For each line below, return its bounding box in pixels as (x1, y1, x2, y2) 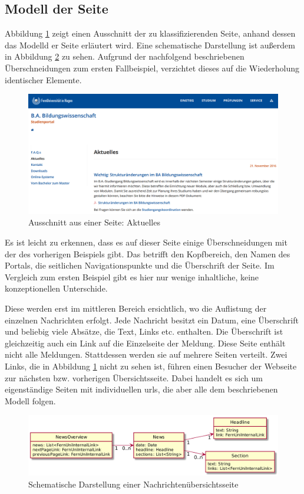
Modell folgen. (5, 394, 56, 407)
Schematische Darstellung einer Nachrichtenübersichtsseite (28, 477, 239, 490)
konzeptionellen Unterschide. (5, 282, 108, 295)
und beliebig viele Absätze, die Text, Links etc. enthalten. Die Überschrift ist (5, 325, 283, 338)
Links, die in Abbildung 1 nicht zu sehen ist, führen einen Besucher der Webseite (5, 360, 297, 372)
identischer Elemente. (5, 73, 82, 86)
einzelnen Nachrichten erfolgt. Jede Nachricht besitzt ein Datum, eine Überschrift (5, 313, 299, 326)
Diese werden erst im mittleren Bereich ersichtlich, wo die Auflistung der (5, 302, 267, 315)
